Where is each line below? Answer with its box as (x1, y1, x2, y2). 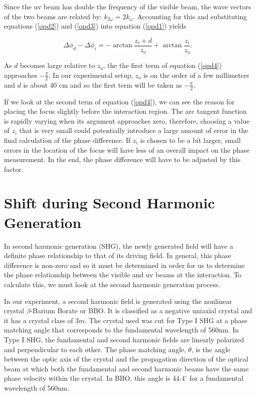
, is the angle (191, 344, 230, 354)
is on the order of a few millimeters (143, 69, 250, 80)
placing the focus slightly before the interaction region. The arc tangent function (4, 106, 247, 116)
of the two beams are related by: (4, 11, 102, 21)
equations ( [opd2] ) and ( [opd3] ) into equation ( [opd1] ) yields (4, 21, 187, 31)
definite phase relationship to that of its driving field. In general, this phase (4, 250, 231, 261)
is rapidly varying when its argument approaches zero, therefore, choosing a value (4, 115, 250, 126)
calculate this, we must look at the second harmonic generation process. (4, 279, 221, 289)
